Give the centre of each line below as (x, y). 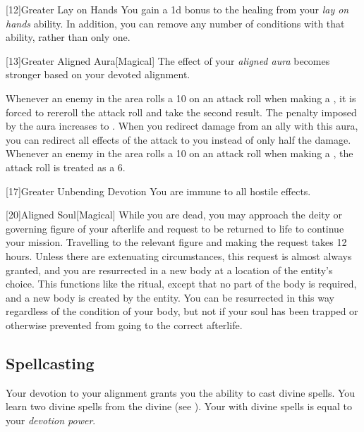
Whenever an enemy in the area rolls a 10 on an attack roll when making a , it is (181, 98)
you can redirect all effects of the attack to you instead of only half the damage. (178, 139)
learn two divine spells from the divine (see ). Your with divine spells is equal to (179, 406)
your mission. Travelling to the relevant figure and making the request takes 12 (176, 242)
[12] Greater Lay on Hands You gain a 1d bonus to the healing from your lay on (177, 9)
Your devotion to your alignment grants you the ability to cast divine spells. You (181, 392)
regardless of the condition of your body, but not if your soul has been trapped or (182, 311)
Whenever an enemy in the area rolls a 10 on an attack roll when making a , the (180, 153)
